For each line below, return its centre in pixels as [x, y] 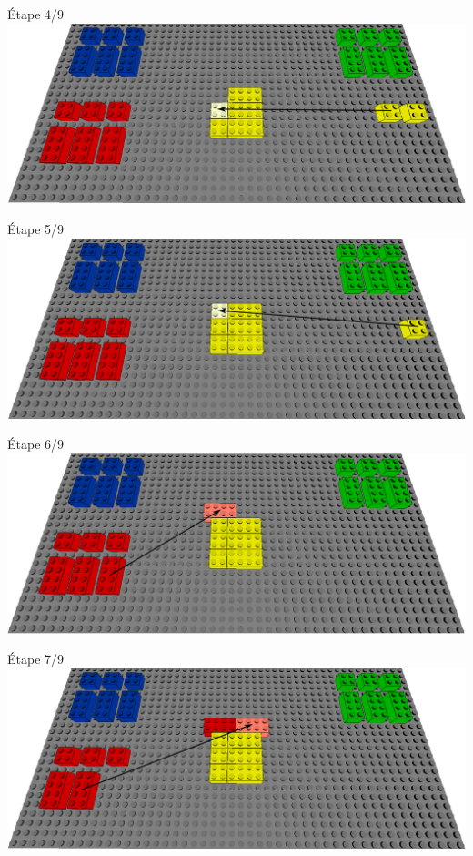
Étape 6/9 [36, 444]
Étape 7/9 [36, 659]
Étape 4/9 [36, 14]
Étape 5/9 [36, 229]
